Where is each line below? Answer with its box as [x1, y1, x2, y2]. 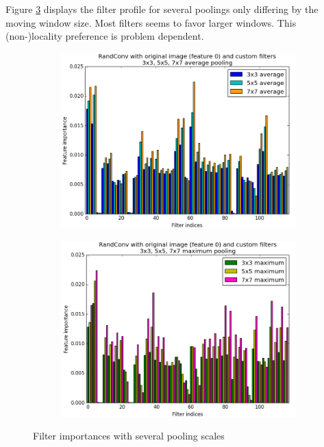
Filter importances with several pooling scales [33, 429, 225, 443]
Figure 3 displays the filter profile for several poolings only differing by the [5, 2, 319, 16]
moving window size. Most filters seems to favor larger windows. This [5, 15, 297, 29]
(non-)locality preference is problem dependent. [5, 29, 204, 43]
